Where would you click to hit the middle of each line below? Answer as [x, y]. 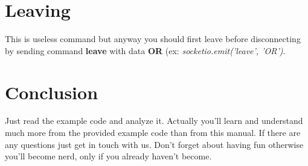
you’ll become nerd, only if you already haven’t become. [108, 156]
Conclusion [52, 92]
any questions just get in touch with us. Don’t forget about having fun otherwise [154, 144]
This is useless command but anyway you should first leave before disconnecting [153, 39]
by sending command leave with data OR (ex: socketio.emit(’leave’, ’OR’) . [145, 50]
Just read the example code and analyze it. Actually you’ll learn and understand [154, 121]
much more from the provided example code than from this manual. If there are [153, 133]
